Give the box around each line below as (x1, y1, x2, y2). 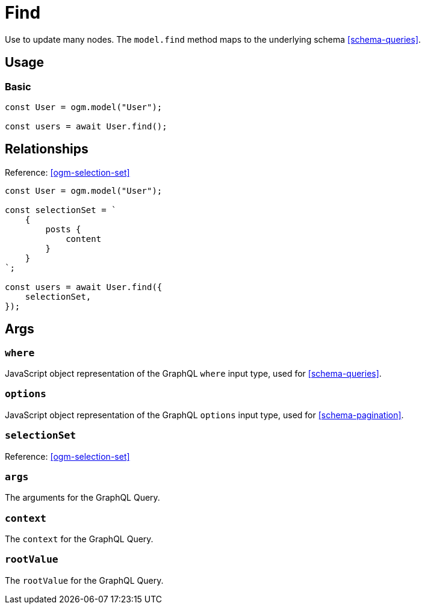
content (66, 233, 102, 244)
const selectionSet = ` (5, 205, 117, 215)
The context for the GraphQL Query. (5, 534, 154, 545)
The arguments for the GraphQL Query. (5, 492, 160, 503)
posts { (45, 224, 81, 234)
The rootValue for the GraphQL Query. (5, 575, 164, 586)
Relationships (5, 141, 88, 157)
